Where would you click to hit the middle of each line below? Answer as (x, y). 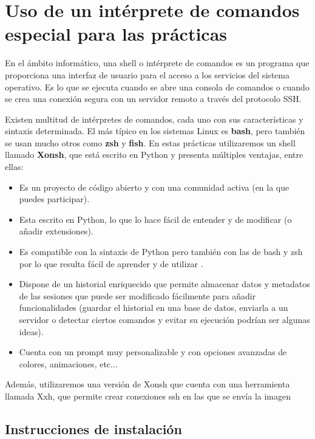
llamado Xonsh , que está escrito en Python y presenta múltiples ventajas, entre (154, 155)
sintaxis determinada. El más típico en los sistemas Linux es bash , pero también (155, 131)
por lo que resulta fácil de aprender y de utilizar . (111, 263)
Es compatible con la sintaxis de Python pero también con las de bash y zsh (161, 252)
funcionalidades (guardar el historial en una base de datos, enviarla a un (154, 308)
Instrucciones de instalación (93, 428)
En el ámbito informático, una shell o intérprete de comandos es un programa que (157, 63)
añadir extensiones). (56, 231)
